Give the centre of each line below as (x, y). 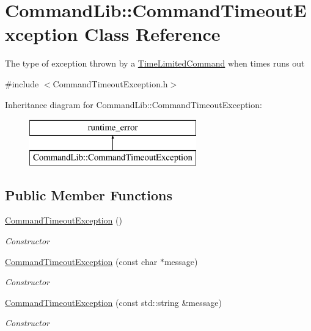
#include (22, 83)
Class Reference (152, 34)
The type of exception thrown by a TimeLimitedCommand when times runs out (155, 63)
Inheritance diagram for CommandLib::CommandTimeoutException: (134, 104)
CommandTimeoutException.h (110, 83)
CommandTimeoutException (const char (81, 261)
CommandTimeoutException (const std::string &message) (113, 302)
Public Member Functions (89, 195)
